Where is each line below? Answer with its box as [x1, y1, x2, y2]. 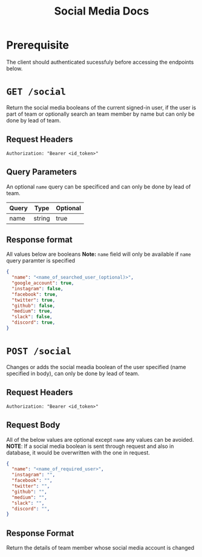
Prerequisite [6, 38, 70, 52]
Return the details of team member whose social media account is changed [6, 544, 195, 552]
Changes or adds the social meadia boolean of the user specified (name [6, 363, 186, 370]
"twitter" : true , [11, 297, 56, 303]
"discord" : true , [11, 319, 56, 325]
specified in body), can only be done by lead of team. [6, 370, 140, 377]
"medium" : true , [11, 308, 53, 315]
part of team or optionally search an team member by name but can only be [6, 110, 195, 118]
